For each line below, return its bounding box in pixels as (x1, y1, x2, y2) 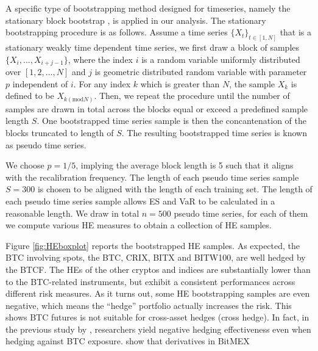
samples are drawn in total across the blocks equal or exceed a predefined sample (5, 102, 308, 115)
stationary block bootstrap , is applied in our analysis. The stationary (5, 13, 266, 26)
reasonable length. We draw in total (5, 206, 140, 219)
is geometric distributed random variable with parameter (94, 65, 307, 78)
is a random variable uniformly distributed (141, 52, 300, 65)
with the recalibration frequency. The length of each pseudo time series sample (5, 170, 299, 183)
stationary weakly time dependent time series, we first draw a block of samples (5, 41, 300, 54)
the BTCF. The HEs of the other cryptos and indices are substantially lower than (5, 262, 311, 275)
